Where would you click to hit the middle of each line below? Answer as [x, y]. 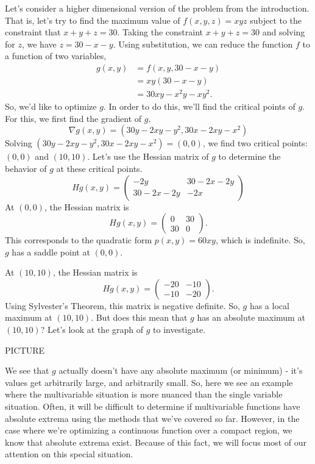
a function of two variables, [56, 56]
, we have [39, 44]
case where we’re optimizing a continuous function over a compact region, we [149, 430]
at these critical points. [99, 168]
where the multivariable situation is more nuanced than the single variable [144, 394]
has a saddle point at [51, 252]
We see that [27, 370]
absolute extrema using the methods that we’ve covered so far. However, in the [152, 418]
